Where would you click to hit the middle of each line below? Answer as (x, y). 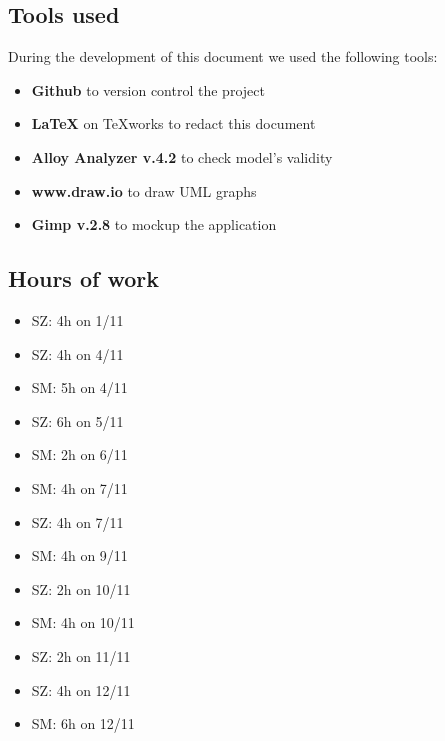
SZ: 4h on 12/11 (81, 689)
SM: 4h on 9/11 (79, 555)
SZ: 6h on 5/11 (77, 420)
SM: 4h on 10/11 (83, 622)
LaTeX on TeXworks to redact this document (173, 123)
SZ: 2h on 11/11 (81, 655)
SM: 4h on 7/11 (79, 487)
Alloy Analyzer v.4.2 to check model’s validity (182, 156)
